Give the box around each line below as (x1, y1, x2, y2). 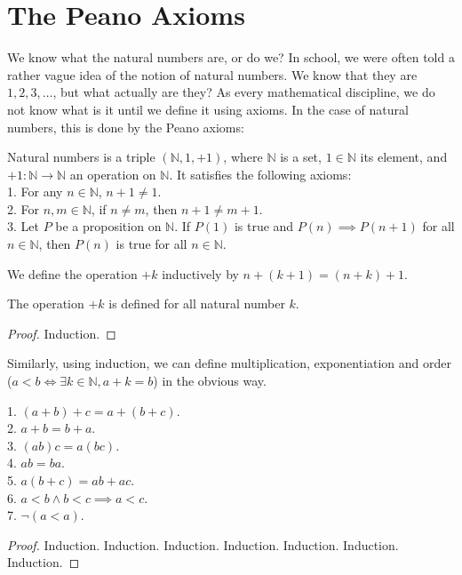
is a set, (280, 148, 322, 166)
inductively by (162, 264, 239, 283)
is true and (234, 217, 294, 236)
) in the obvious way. (153, 371, 267, 390)
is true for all (115, 235, 187, 253)
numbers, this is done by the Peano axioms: (7, 117, 244, 136)
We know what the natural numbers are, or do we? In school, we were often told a (7, 48, 455, 67)
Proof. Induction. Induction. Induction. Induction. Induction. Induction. (7, 535, 399, 554)
